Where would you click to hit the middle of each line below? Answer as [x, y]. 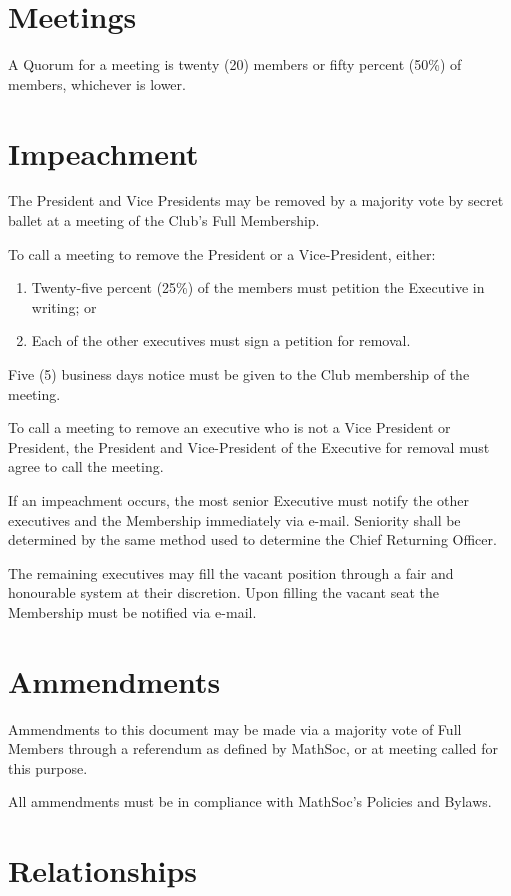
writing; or [64, 306]
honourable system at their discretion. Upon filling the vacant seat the [223, 592]
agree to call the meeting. [86, 466]
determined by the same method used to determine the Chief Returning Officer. [252, 539]
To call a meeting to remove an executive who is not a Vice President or [229, 427]
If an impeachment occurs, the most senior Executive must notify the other [239, 499]
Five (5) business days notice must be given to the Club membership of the [239, 374]
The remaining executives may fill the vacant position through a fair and [231, 572]
